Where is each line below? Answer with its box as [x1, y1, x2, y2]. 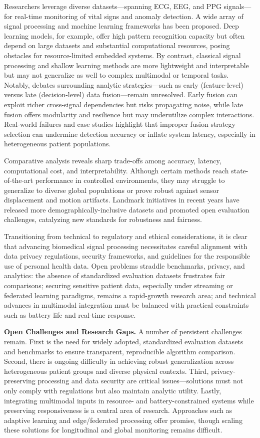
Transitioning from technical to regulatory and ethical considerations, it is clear [4, 231, 247, 242]
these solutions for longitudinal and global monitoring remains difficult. [4, 424, 222, 435]
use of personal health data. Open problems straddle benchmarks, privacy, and [4, 260, 245, 271]
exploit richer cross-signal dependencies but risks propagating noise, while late [4, 99, 243, 109]
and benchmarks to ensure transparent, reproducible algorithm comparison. [4, 346, 235, 356]
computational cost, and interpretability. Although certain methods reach [4, 165, 229, 175]
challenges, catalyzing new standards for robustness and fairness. [4, 214, 202, 225]
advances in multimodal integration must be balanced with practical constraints [4, 300, 249, 310]
